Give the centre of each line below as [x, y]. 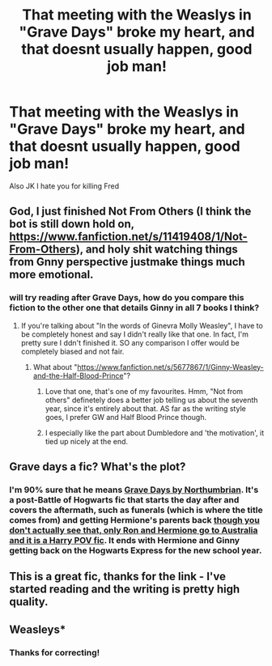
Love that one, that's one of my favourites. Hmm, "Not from [144, 391]
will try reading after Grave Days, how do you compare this [127, 298]
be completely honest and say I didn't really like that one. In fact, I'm [135, 334]
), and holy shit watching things [157, 250]
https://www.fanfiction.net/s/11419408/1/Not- [128, 237]
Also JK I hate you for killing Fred [64, 186]
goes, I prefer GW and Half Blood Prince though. [126, 417]
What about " [55, 367]
